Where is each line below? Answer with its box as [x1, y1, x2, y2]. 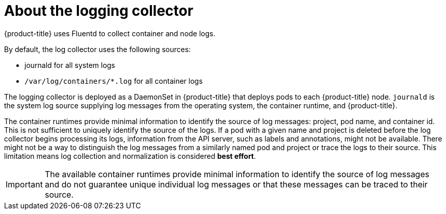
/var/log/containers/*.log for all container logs [24, 76, 203, 85]
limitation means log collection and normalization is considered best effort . [4, 151, 256, 160]
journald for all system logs [24, 60, 115, 69]
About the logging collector [4, 2, 194, 19]
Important [6, 179, 43, 189]
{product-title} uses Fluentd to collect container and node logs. [4, 29, 216, 38]
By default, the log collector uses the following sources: [4, 44, 191, 54]
